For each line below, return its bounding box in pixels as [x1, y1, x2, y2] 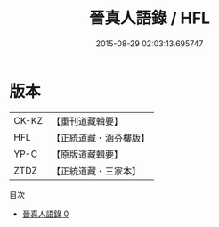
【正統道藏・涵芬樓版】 [51, 131, 150, 143]
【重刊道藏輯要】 [51, 115, 123, 127]
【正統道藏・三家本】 [51, 165, 141, 177]
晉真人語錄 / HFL [88, 8, 211, 28]
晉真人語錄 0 [21, 208, 69, 219]
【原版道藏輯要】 [51, 148, 123, 160]
